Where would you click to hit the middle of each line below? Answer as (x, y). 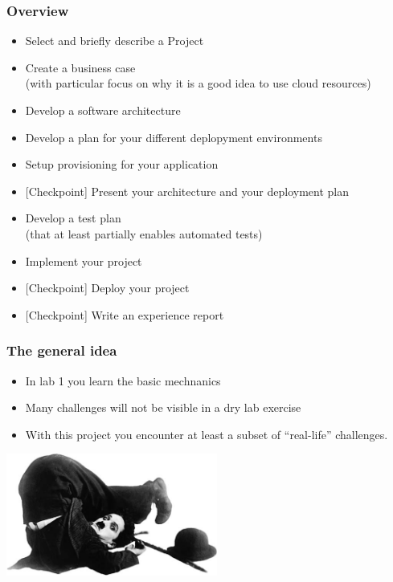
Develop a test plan (73, 218)
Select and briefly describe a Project (115, 41)
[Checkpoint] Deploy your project (107, 288)
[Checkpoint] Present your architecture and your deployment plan (187, 191)
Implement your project (84, 260)
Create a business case (80, 67)
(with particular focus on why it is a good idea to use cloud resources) (198, 83)
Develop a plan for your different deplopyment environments (174, 137)
